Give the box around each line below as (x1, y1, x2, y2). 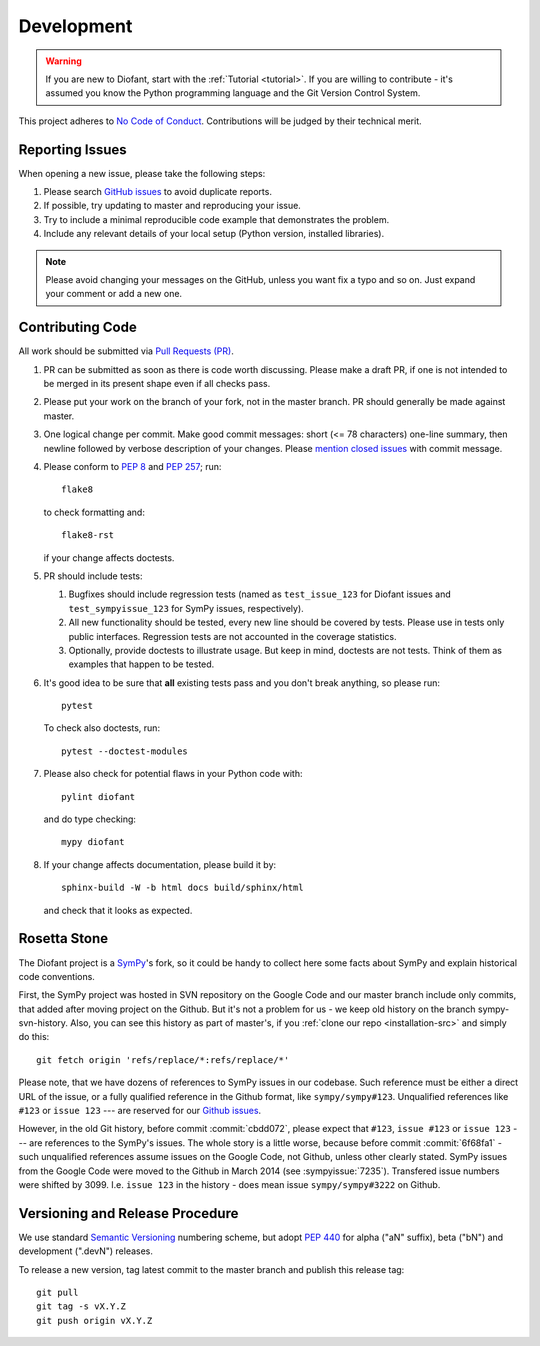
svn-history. (18, 1017, 69, 1029)
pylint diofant (61, 791, 136, 802)
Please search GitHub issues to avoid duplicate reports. (43, 186, 272, 198)
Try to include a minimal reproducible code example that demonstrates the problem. (43, 213, 390, 225)
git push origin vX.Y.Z (36, 1315, 153, 1326)
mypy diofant (61, 836, 125, 848)
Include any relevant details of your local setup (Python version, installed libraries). (43, 228, 385, 240)
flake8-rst (61, 530, 115, 541)
